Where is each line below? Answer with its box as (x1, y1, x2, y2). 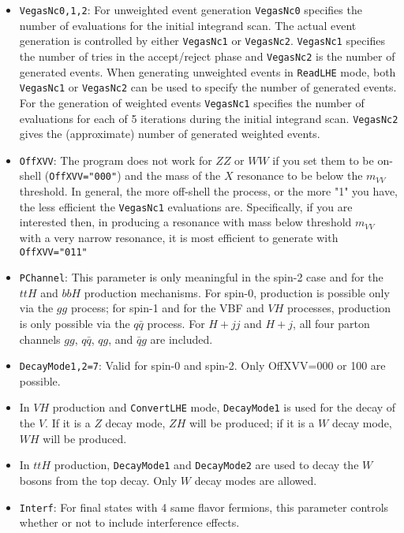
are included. (150, 330, 213, 347)
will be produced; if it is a (189, 415, 315, 431)
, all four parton (293, 315, 370, 332)
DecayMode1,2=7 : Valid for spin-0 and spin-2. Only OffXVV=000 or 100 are (19, 357, 386, 374)
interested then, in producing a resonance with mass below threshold (19, 214, 352, 230)
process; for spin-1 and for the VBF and (70, 300, 264, 316)
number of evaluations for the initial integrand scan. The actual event (19, 17, 357, 33)
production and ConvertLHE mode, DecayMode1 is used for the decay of (52, 399, 396, 416)
